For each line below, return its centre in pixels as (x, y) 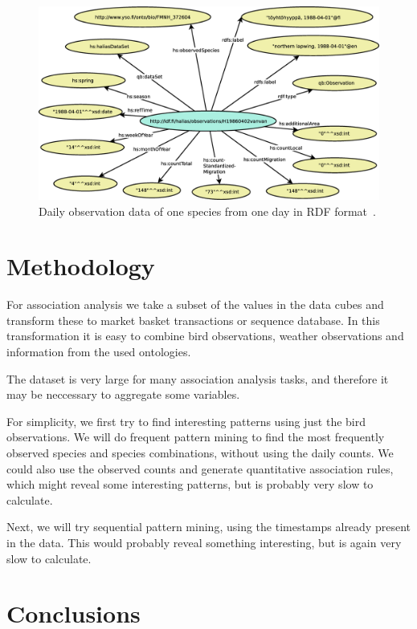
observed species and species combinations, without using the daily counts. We (200, 453)
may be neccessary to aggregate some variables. (123, 394)
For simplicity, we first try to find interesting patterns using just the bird (186, 421)
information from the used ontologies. (99, 352)
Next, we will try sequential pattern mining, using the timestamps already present (208, 527)
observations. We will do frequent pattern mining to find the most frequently (196, 437)
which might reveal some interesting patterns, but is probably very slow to (190, 484)
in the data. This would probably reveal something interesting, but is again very (204, 543)
